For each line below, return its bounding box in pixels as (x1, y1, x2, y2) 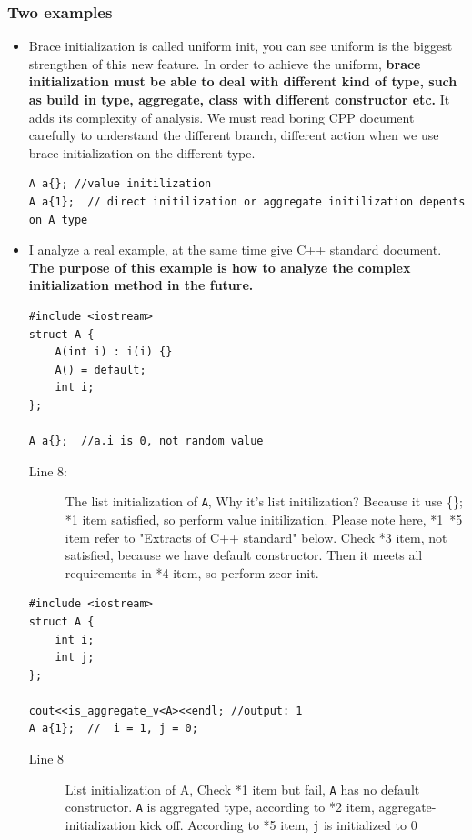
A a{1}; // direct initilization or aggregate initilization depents (28, 195, 466, 208)
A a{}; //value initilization (28, 177, 212, 191)
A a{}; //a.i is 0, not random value (28, 435, 264, 448)
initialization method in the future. (28, 275, 254, 295)
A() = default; (55, 363, 146, 376)
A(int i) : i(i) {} (55, 345, 173, 359)
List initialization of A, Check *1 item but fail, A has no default (65, 779, 420, 798)
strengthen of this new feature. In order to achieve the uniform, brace (28, 54, 421, 73)
